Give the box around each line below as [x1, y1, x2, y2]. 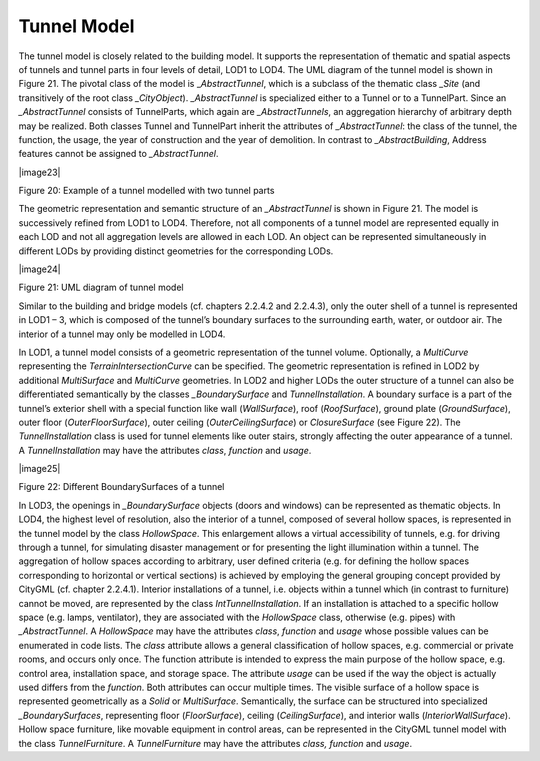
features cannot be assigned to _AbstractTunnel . [18, 148, 219, 160]
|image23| [18, 166, 61, 178]
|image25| [18, 463, 61, 475]
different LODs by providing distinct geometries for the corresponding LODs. [18, 245, 334, 257]
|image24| [18, 263, 61, 275]
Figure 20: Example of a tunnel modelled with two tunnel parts [18, 185, 275, 197]
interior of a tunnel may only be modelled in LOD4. [18, 328, 226, 340]
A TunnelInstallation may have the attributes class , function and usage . [18, 444, 312, 456]
